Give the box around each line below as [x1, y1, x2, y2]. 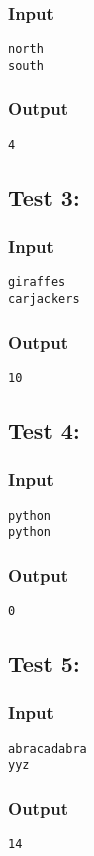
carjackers [8, 292, 80, 307]
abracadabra [8, 741, 87, 756]
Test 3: [8, 181, 80, 212]
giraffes [8, 275, 66, 290]
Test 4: [8, 414, 80, 445]
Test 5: [8, 648, 80, 679]
